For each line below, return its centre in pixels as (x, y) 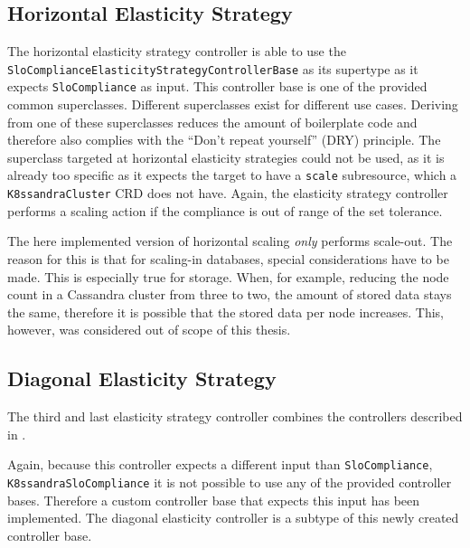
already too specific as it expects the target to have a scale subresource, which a (232, 175)
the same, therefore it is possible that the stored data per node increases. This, (226, 312)
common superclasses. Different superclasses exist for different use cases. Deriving (233, 104)
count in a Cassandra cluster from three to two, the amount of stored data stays (230, 294)
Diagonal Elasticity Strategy (142, 378)
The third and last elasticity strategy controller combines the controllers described (235, 416)
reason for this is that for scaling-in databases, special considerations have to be (228, 258)
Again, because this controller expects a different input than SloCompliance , (220, 464)
